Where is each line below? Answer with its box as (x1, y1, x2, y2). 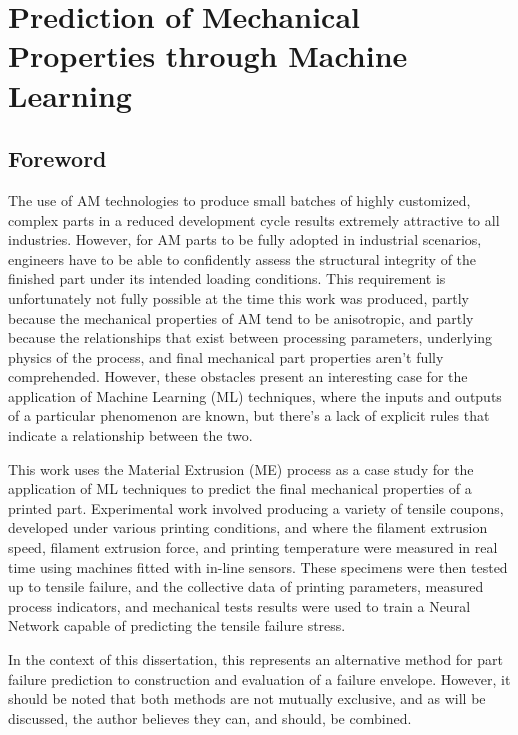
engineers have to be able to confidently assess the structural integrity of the (8, 248, 477, 269)
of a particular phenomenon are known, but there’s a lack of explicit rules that (8, 405, 490, 426)
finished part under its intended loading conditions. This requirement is (8, 268, 446, 289)
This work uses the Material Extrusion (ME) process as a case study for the (8, 458, 474, 479)
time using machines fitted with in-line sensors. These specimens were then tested (8, 556, 508, 577)
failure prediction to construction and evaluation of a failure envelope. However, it (8, 668, 511, 689)
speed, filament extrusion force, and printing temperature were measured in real (8, 537, 498, 558)
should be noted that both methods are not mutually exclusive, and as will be (8, 688, 486, 709)
